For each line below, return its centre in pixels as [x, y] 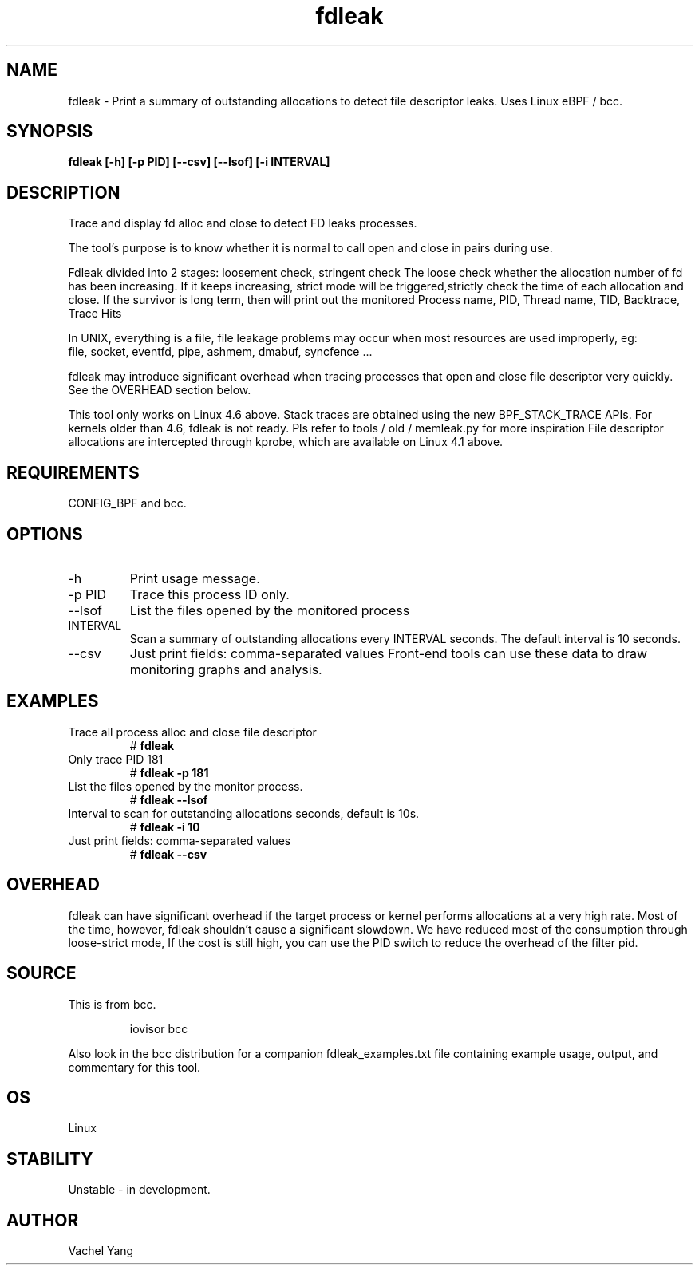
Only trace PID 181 [116, 759]
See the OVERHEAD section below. [160, 390]
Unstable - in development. [139, 1190]
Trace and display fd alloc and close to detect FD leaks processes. [243, 223]
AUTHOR [43, 1220]
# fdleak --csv [168, 854]
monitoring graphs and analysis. [226, 669]
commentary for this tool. [134, 1067]
